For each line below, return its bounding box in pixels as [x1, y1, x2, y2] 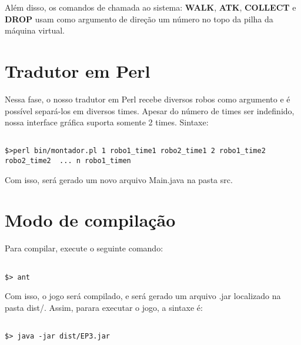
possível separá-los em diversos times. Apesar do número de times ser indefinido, [5, 104, 295, 117]
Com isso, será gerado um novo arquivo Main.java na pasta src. [5, 173, 233, 185]
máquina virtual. [5, 24, 65, 37]
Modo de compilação [5, 208, 176, 232]
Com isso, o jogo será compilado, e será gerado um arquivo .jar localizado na [5, 290, 281, 302]
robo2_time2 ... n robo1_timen [5, 157, 131, 165]
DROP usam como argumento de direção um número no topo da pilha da [5, 12, 273, 25]
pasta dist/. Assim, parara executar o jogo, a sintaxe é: [5, 301, 203, 313]
